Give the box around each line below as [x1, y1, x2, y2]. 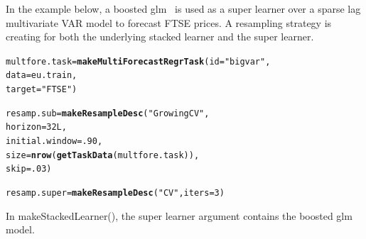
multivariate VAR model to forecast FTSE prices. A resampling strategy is [6, 15, 332, 30]
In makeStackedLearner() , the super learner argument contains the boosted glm [6, 208, 352, 223]
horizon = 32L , [6, 122, 67, 133]
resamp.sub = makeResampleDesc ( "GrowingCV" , [6, 108, 210, 118]
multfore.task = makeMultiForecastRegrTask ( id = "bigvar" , [6, 56, 271, 67]
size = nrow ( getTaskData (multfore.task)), [6, 150, 200, 160]
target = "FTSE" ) [6, 84, 77, 95]
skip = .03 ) [6, 164, 52, 174]
